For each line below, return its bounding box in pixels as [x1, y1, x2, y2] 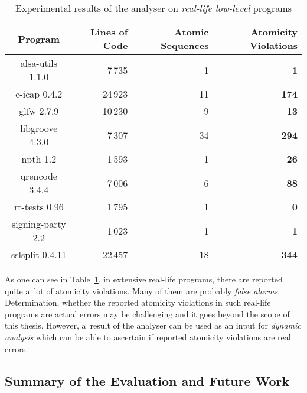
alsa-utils [20, 56, 57, 70]
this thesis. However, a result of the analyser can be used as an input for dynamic [5, 319, 301, 332]
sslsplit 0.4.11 [11, 248, 67, 261]
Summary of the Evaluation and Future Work [5, 371, 290, 389]
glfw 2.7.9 [19, 104, 59, 118]
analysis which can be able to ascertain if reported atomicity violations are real [5, 330, 291, 343]
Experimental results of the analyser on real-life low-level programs [15, 1, 292, 15]
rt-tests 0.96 [14, 200, 64, 213]
